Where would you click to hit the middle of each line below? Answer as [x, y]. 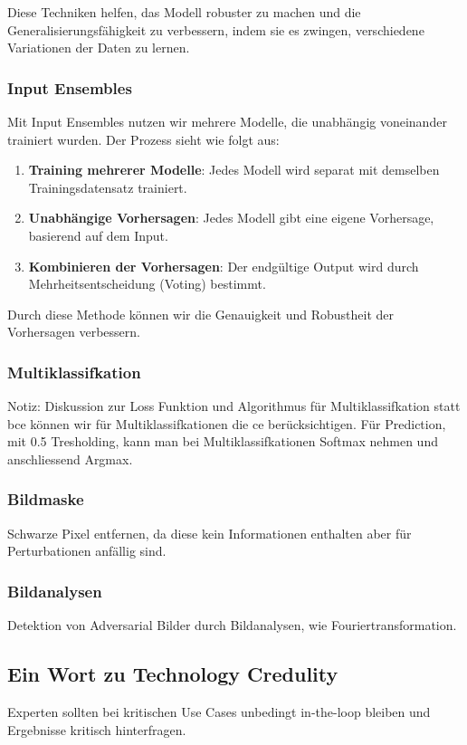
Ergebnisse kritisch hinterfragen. [97, 729]
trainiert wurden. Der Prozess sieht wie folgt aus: [143, 139]
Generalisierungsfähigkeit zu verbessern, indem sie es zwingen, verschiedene [216, 29]
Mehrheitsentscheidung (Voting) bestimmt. [147, 284]
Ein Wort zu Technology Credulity [173, 674]
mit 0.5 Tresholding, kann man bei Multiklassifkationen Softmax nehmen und [223, 441]
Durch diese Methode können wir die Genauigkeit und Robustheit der [201, 314]
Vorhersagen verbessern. [74, 332]
